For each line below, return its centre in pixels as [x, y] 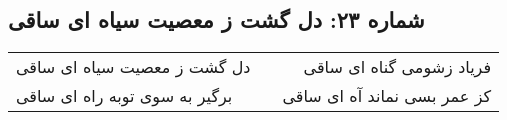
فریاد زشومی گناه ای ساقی [397, 67]
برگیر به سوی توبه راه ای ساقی [124, 96]
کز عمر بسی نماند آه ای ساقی [387, 96]
